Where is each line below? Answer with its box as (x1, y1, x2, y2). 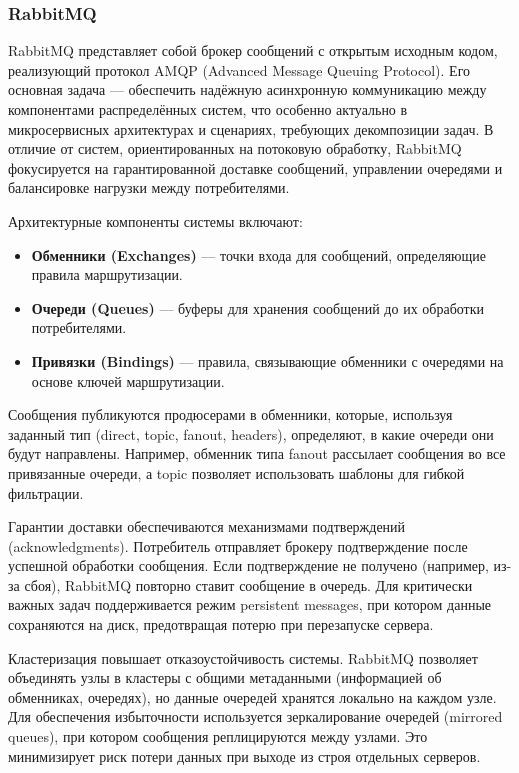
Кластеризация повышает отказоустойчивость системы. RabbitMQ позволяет (8, 647, 478, 668)
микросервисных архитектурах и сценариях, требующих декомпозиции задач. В (8, 118, 494, 139)
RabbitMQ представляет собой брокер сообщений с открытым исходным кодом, (8, 40, 498, 61)
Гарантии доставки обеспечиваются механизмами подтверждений (8, 516, 406, 537)
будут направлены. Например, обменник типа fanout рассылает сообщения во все (8, 443, 506, 464)
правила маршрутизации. (31, 264, 183, 285)
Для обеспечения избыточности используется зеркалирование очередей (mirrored (8, 706, 503, 727)
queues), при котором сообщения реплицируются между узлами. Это (8, 726, 428, 747)
